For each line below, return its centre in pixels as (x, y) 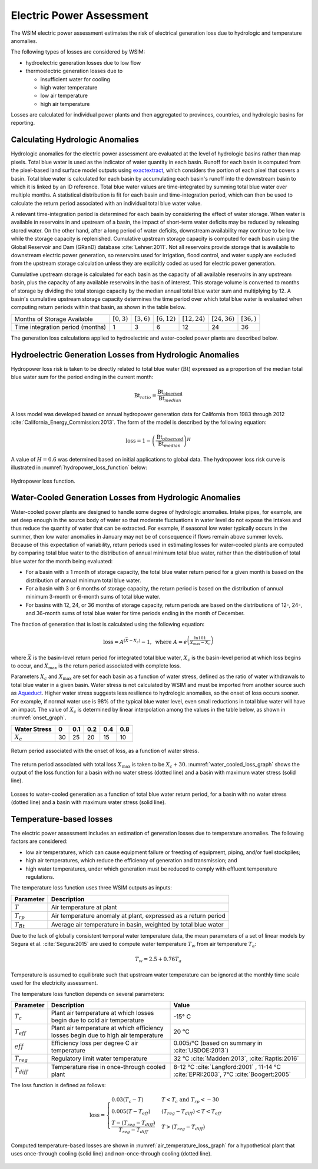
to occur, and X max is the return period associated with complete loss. (96, 666)
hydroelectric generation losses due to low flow (83, 62)
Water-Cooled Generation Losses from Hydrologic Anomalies (126, 498)
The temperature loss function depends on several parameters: (88, 994)
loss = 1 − (138, 441)
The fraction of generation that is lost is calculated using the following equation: (108, 624)
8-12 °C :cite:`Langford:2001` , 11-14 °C (227, 1067)
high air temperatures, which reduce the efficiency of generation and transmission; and (132, 861)
